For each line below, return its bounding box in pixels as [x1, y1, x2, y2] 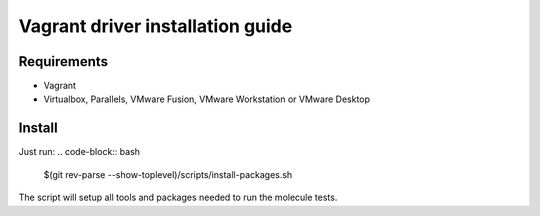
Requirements [18, 53, 109, 70]
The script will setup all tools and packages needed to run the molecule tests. [18, 191, 338, 204]
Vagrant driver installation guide [18, 15, 293, 37]
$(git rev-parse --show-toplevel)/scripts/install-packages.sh [43, 168, 293, 180]
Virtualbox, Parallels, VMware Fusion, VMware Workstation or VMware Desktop [43, 93, 370, 105]
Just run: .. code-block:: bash [18, 146, 140, 158]
